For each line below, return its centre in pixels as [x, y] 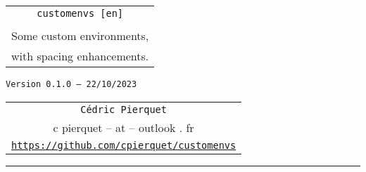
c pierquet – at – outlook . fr [124, 127]
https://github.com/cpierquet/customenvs [124, 145]
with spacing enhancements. [80, 56]
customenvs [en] [80, 13]
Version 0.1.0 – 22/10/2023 [71, 84]
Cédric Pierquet [124, 109]
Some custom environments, [80, 35]
